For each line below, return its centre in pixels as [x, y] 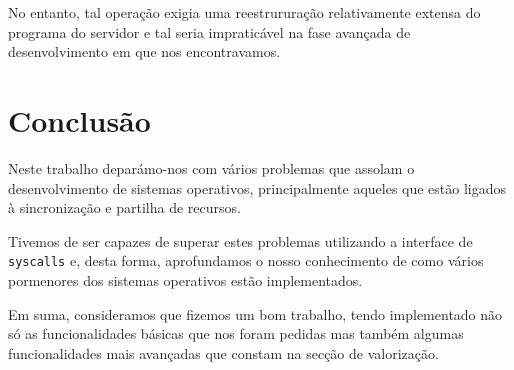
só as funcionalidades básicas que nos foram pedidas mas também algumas [236, 333]
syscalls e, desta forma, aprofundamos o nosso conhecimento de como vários [246, 260]
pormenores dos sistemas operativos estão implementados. [185, 279]
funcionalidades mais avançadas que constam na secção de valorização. [223, 352]
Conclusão [79, 119]
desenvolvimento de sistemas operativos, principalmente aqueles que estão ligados [257, 187]
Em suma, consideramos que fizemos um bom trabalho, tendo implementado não [255, 313]
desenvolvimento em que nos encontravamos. [144, 51]
